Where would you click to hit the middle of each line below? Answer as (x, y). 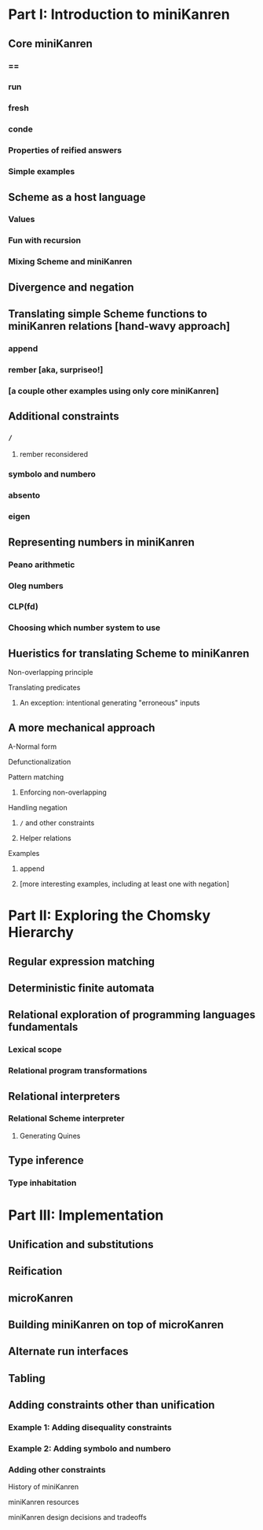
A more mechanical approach (82, 727)
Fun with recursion (45, 240)
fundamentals (43, 1027)
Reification (35, 1271)
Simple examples (42, 172)
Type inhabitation (42, 1183)
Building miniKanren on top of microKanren (116, 1324)
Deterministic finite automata (81, 988)
